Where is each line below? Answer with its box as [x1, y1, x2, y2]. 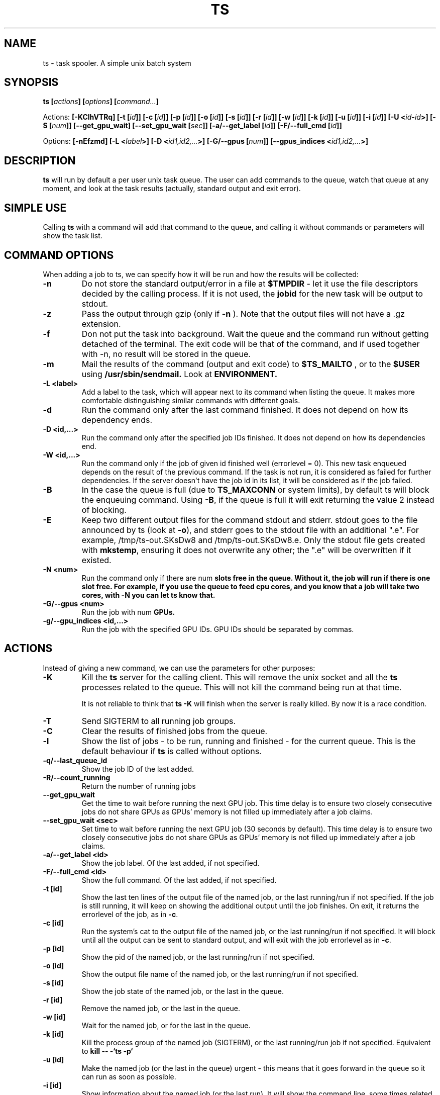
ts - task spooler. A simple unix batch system [43, 58, 191, 67]
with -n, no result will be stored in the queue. [81, 348, 251, 359]
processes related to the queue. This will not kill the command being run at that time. [81, 682, 402, 692]
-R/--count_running [43, 773, 111, 782]
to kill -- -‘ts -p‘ [81, 1046, 133, 1055]
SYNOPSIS [4, 76, 59, 89]
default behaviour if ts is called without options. [81, 746, 262, 756]
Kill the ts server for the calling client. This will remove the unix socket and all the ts [81, 672, 398, 682]
